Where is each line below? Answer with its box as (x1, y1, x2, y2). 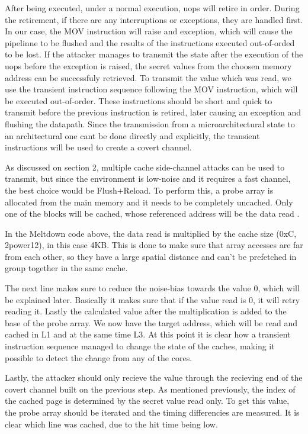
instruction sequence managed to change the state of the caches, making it (5, 340, 275, 352)
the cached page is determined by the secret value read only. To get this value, (5, 394, 290, 407)
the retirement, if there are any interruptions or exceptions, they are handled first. (5, 13, 303, 25)
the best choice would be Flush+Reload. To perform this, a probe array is (5, 184, 274, 196)
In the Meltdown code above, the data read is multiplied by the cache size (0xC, (5, 227, 297, 239)
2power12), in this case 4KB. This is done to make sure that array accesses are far (5, 239, 303, 251)
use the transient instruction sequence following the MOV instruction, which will (5, 83, 298, 95)
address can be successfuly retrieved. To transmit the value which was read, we (5, 71, 291, 83)
